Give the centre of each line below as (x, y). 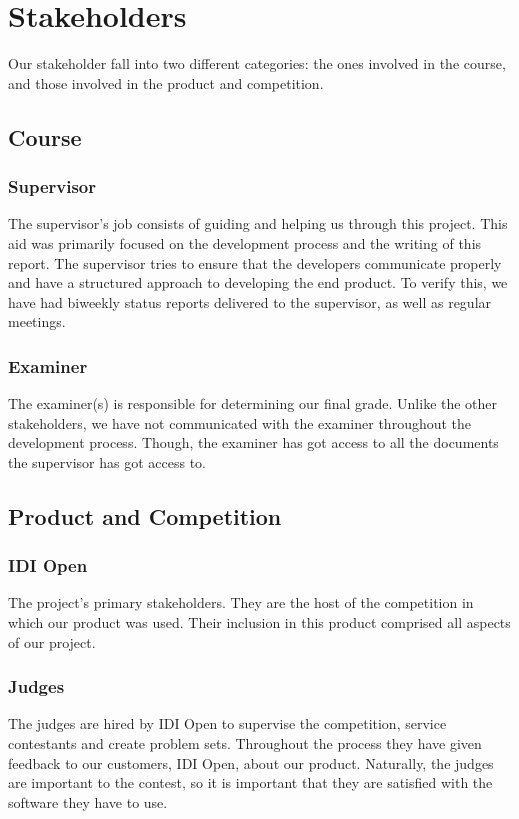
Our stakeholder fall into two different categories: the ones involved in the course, (257, 63)
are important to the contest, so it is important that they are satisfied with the (250, 782)
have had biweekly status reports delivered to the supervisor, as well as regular (250, 301)
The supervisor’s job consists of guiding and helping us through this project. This (258, 223)
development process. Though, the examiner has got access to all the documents (253, 442)
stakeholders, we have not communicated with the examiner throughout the (240, 422)
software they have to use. (88, 801)
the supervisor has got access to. (107, 461)
